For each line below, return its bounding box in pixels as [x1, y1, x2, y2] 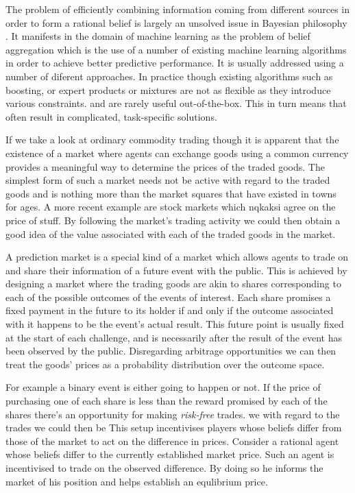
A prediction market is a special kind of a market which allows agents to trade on [5, 250, 349, 264]
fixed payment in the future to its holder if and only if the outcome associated [5, 303, 334, 317]
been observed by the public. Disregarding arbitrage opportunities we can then [5, 344, 336, 358]
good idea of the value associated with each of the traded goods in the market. [5, 226, 336, 241]
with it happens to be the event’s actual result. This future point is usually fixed [5, 317, 344, 331]
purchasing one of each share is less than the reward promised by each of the [5, 394, 328, 408]
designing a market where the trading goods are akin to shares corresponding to [5, 276, 341, 291]
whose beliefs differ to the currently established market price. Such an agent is [5, 447, 334, 461]
